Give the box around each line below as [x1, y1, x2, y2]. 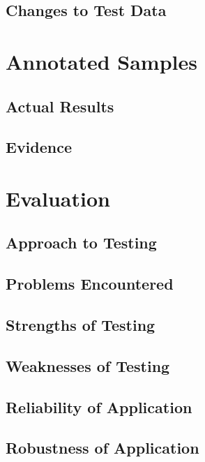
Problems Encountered [6, 273, 174, 295]
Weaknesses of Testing [6, 355, 170, 376]
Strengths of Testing [6, 314, 155, 336]
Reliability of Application [6, 396, 192, 417]
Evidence [6, 136, 73, 158]
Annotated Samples [6, 47, 197, 75]
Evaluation [6, 184, 110, 212]
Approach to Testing [6, 232, 157, 253]
